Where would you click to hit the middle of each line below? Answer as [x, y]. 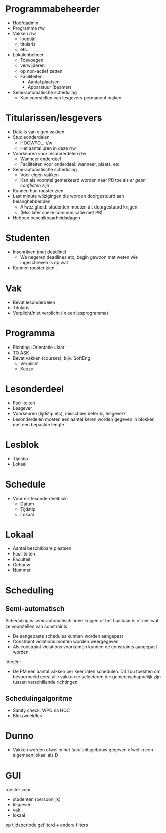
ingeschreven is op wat [44, 262]
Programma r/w [29, 28]
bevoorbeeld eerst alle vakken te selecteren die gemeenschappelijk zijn [87, 677]
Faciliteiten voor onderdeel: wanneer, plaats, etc [70, 164]
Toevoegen [32, 60]
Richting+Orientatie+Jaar [38, 347]
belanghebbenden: [32, 201]
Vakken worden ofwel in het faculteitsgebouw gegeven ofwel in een [83, 750]
